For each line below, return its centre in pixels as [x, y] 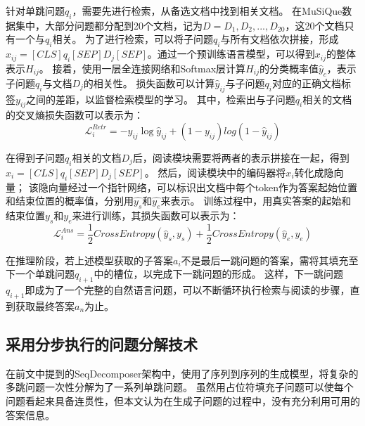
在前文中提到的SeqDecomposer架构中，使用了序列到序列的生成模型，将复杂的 [182, 373]
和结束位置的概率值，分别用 [70, 201]
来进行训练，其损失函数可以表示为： [156, 215]
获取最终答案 [45, 306]
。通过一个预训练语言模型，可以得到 [231, 54]
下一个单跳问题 [40, 274]
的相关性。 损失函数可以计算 [149, 83]
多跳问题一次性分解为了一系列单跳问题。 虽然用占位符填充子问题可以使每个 [180, 387]
